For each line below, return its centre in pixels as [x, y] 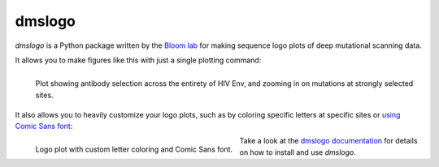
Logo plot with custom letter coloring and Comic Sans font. [134, 149]
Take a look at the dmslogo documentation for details [328, 141]
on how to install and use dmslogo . [298, 152]
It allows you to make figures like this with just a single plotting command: [138, 60]
